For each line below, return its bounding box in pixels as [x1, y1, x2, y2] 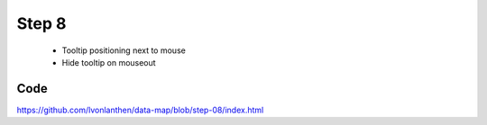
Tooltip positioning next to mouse [61, 45, 187, 56]
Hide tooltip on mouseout [61, 57, 157, 67]
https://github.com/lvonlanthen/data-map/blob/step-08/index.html [16, 104, 264, 115]
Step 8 [16, 13, 67, 33]
